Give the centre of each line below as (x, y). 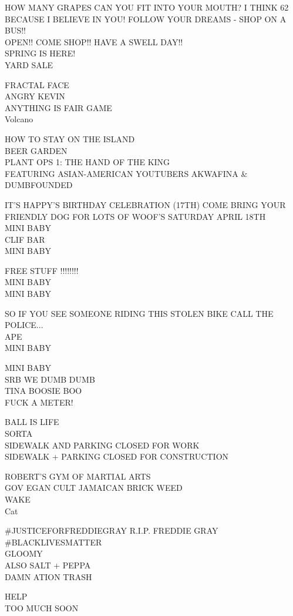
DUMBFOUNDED (39, 185)
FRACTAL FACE (37, 84)
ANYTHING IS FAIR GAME (58, 107)
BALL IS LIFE (32, 422)
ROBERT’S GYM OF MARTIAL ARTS (78, 476)
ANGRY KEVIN (35, 96)
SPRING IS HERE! (40, 53)
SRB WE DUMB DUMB (50, 379)
